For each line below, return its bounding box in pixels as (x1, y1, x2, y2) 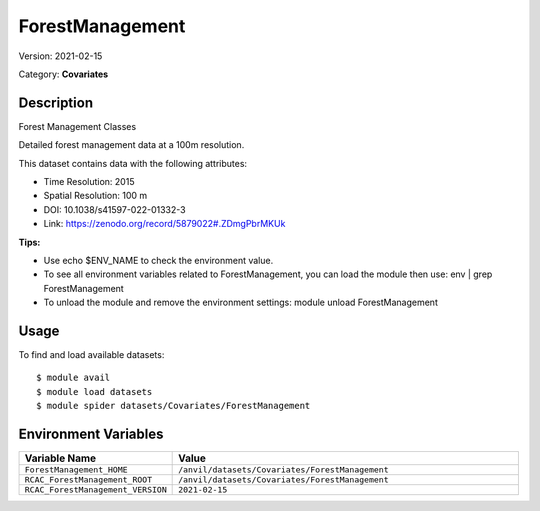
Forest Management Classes (18, 120, 137, 132)
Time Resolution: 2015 (43, 176, 135, 188)
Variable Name (24, 451, 97, 465)
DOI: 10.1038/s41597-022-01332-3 (43, 203, 186, 215)
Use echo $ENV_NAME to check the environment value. (43, 254, 274, 266)
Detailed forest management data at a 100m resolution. (18, 139, 245, 151)
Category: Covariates (18, 68, 109, 80)
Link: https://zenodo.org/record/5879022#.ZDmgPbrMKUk (43, 218, 286, 230)
